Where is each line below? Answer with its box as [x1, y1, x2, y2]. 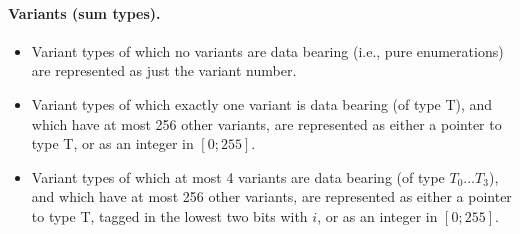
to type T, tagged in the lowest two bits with [31, 205, 308, 226]
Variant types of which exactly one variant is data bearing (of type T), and [31, 93, 493, 114]
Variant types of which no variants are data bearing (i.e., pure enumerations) [31, 40, 504, 61]
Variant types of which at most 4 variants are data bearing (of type [31, 166, 445, 187]
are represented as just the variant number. [31, 60, 297, 81]
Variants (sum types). [8, 2, 161, 23]
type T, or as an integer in [31, 133, 194, 154]
